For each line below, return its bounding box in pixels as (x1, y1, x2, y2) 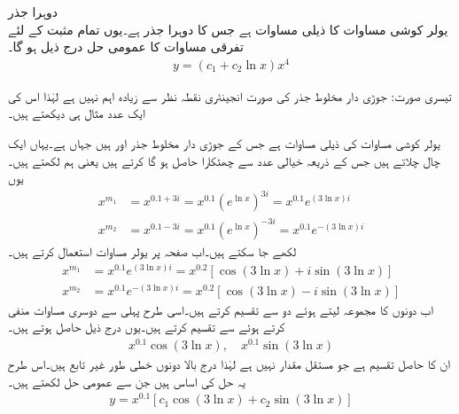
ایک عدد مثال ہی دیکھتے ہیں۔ (8, 104, 145, 122)
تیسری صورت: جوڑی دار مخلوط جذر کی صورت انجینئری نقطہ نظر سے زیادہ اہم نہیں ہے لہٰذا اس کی (8, 86, 452, 105)
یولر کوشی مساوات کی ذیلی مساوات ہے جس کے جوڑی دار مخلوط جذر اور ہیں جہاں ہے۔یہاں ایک (8, 134, 440, 152)
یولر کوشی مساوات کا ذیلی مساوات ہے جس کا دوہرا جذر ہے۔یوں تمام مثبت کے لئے (8, 20, 448, 38)
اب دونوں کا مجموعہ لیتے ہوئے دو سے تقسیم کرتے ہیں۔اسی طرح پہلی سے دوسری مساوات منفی (8, 300, 433, 318)
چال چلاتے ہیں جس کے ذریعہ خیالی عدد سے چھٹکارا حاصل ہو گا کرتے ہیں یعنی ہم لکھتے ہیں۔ (8, 151, 440, 169)
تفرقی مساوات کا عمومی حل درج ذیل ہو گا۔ (8, 37, 244, 56)
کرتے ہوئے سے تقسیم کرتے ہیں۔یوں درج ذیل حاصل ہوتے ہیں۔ (8, 317, 285, 336)
